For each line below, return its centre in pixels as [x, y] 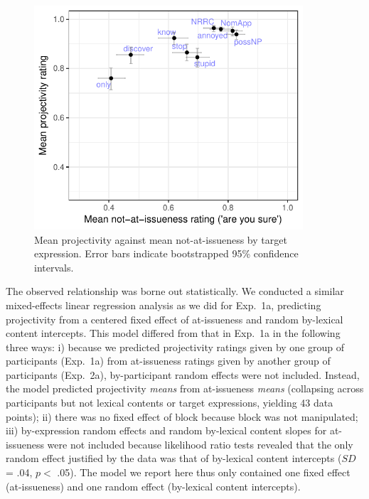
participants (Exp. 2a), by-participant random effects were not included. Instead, [183, 374]
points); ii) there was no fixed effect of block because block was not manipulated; [182, 416]
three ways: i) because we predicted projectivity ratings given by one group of [175, 347]
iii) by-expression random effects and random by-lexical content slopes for [166, 430]
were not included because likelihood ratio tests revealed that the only [200, 444]
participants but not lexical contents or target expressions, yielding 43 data [170, 403]
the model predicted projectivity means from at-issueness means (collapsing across [185, 388]
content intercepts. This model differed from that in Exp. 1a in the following [173, 333]
